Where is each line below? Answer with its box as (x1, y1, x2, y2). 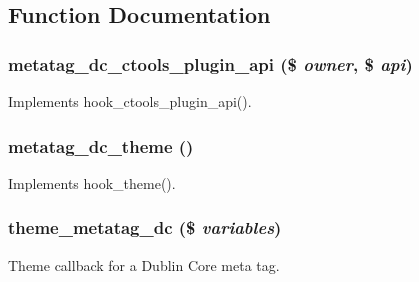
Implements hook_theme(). (8, 172, 176, 193)
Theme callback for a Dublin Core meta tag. (8, 254, 280, 275)
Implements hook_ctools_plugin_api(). (8, 91, 252, 111)
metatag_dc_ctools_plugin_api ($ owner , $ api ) (8, 51, 413, 76)
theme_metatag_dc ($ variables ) (8, 215, 282, 240)
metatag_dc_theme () (8, 133, 194, 158)
